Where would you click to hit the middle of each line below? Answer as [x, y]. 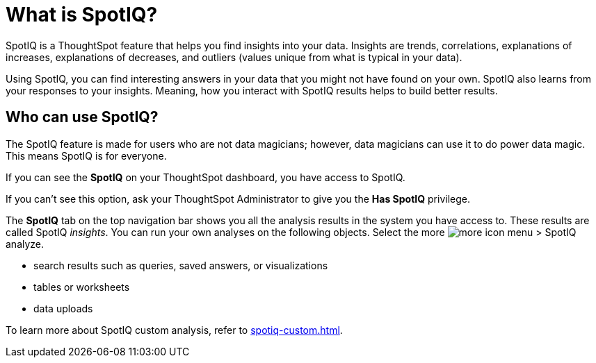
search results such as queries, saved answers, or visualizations [181, 265]
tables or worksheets [82, 287]
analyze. [25, 244]
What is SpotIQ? [82, 15]
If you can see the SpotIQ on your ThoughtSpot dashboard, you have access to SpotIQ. [206, 177]
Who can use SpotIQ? [82, 117]
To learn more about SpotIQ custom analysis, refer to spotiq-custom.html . [174, 330]
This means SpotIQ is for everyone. [86, 155]
